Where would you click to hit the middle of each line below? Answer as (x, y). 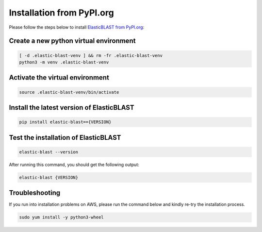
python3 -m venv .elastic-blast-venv (64, 62)
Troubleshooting (35, 193)
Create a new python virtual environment (72, 41)
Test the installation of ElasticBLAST (65, 138)
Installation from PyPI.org (61, 13)
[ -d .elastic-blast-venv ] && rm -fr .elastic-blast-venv (91, 55)
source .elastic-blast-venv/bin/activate (69, 92)
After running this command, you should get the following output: (74, 165)
